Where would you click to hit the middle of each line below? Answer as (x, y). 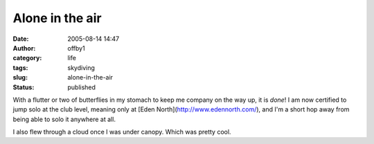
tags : (20, 67)
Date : (21, 39)
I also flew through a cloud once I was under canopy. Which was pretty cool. (122, 132)
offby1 (77, 48)
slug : (20, 78)
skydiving (81, 67)
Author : (24, 48)
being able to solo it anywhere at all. (64, 119)
